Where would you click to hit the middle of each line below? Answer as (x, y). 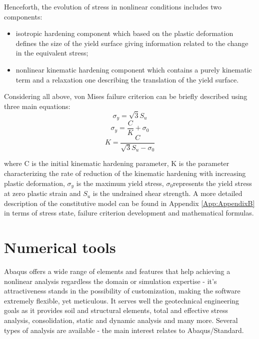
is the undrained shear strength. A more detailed (167, 193)
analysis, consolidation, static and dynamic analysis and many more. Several (121, 320)
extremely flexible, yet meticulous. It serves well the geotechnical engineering (122, 300)
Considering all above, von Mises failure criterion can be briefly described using (126, 96)
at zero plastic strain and (42, 193)
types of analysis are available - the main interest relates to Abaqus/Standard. (124, 330)
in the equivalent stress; (52, 53)
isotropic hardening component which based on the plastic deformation (124, 33)
